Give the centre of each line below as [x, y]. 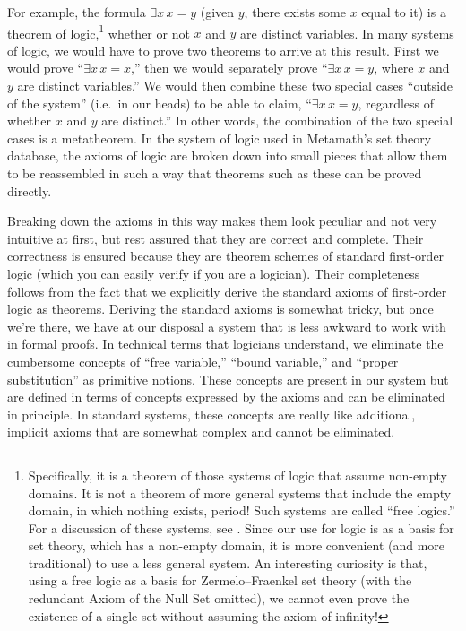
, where [394, 68]
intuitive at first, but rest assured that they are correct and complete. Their [216, 238]
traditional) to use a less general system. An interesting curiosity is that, [228, 562]
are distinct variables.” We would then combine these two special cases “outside [235, 86]
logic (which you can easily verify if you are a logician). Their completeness [214, 273]
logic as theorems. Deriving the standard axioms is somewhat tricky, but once [220, 309]
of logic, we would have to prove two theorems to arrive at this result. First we [223, 50]
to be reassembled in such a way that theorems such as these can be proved [215, 173]
